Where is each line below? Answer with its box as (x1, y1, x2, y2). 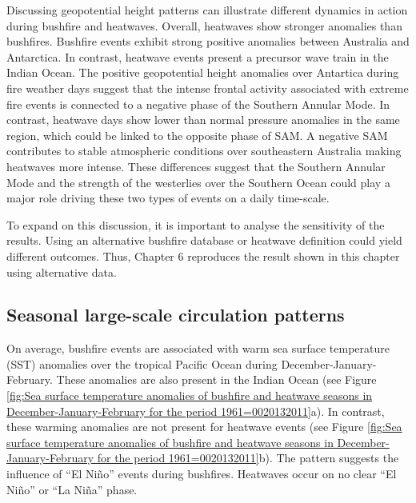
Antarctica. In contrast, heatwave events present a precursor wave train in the (6, 48, 389, 65)
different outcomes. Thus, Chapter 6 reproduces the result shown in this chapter (6, 247, 400, 264)
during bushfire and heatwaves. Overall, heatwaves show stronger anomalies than (6, 17, 402, 34)
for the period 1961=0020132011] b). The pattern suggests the (97, 449, 399, 466)
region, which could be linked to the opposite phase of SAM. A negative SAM (6, 126, 388, 143)
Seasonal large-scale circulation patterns (6, 302, 345, 327)
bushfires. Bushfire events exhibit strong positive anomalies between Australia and (6, 33, 410, 50)
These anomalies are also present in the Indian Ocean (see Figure (56, 371, 377, 388)
